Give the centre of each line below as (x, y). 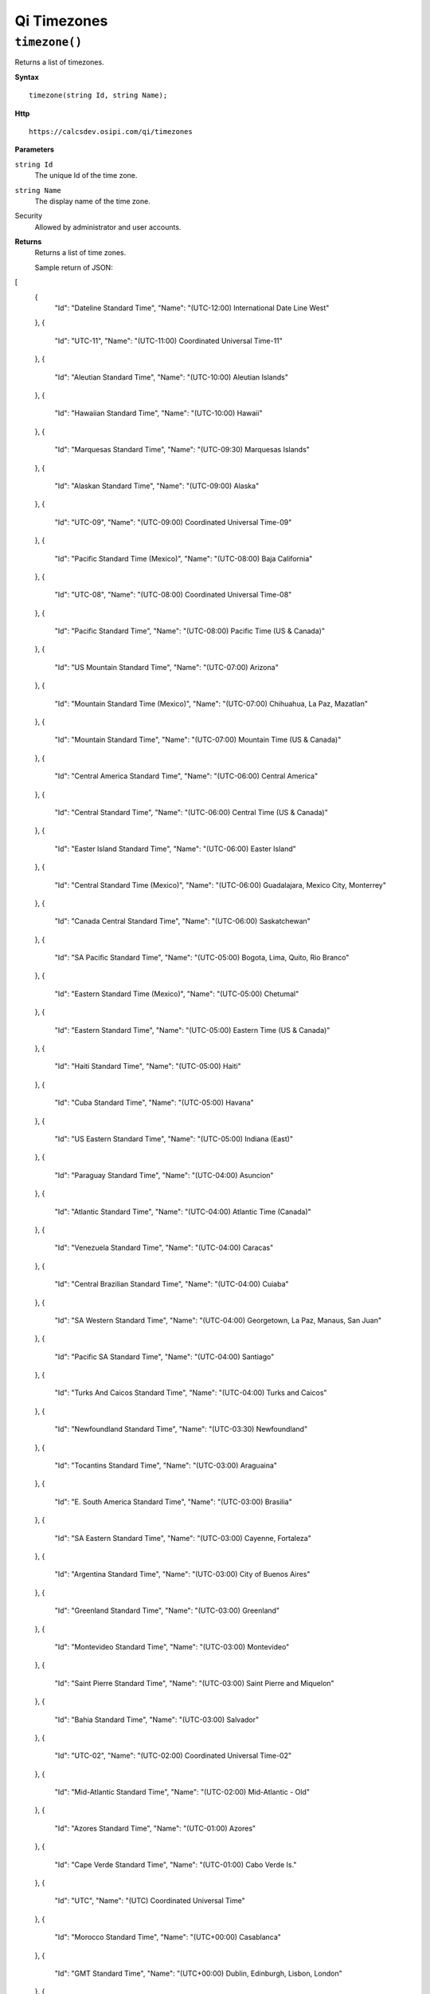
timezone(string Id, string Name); (98, 95)
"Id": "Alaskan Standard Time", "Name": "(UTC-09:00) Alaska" (157, 486)
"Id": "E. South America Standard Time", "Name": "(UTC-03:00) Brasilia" (173, 1501)
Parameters (35, 150)
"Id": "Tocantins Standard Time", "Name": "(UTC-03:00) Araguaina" (166, 1466)
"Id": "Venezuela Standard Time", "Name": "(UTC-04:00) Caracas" (164, 1247)
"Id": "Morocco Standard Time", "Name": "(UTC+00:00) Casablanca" (168, 1937)
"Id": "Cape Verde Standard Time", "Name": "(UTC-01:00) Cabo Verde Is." (176, 1864)
